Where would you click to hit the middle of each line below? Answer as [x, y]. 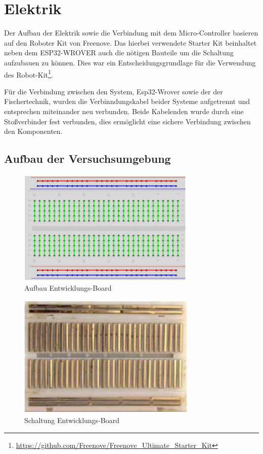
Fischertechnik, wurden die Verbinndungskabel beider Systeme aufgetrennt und [127, 101]
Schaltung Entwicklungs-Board [72, 420]
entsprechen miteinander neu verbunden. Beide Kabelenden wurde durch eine [124, 111]
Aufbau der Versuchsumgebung [87, 159]
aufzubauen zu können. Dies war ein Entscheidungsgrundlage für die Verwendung [130, 62]
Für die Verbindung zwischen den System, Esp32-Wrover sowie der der [114, 91]
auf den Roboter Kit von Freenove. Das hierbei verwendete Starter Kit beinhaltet [130, 42]
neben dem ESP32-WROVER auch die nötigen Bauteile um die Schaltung [119, 53]
